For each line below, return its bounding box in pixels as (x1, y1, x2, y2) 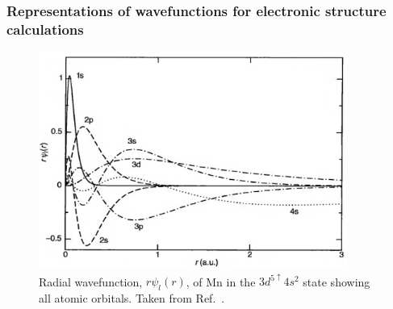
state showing (303, 273, 370, 290)
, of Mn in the (186, 273, 256, 290)
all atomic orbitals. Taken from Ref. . (39, 290, 225, 307)
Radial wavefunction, (39, 273, 143, 290)
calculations (6, 19, 84, 39)
